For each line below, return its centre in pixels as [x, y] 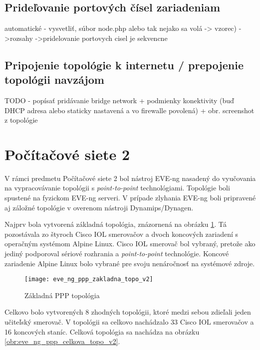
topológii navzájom [54, 80]
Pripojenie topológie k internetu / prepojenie [124, 65]
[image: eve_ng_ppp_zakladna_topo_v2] [89, 279]
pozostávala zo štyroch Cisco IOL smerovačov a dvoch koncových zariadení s [122, 234]
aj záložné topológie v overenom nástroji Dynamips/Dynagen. [99, 207]
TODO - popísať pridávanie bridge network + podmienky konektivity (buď [119, 100]
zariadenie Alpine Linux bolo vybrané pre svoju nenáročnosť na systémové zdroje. [130, 263]
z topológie [21, 120]
